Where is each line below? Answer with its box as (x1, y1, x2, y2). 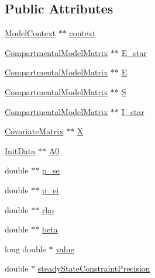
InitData (5, 144, 36, 157)
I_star (121, 105, 144, 117)
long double (5, 242, 46, 255)
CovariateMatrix (5, 125, 64, 137)
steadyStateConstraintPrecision (37, 262, 150, 274)
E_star (121, 46, 147, 58)
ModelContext (5, 27, 56, 39)
